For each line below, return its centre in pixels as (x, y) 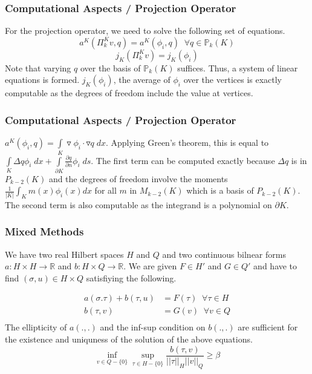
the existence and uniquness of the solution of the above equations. (129, 339)
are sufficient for (268, 327)
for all (106, 190)
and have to (275, 266)
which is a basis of (220, 190)
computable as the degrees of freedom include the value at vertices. (129, 93)
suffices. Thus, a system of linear (238, 67)
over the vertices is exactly (233, 80)
